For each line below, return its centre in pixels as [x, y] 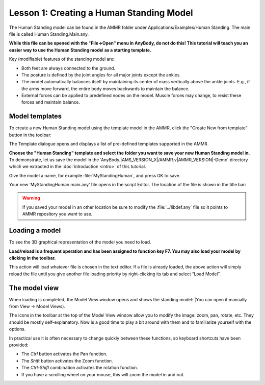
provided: [19, 345]
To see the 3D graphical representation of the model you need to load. [80, 242]
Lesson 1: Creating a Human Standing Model [101, 13]
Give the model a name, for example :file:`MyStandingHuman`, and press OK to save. [95, 175]
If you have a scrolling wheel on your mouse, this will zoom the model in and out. [103, 374]
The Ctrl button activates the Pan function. [64, 354]
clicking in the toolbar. [32, 258]
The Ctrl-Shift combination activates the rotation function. [80, 368]
